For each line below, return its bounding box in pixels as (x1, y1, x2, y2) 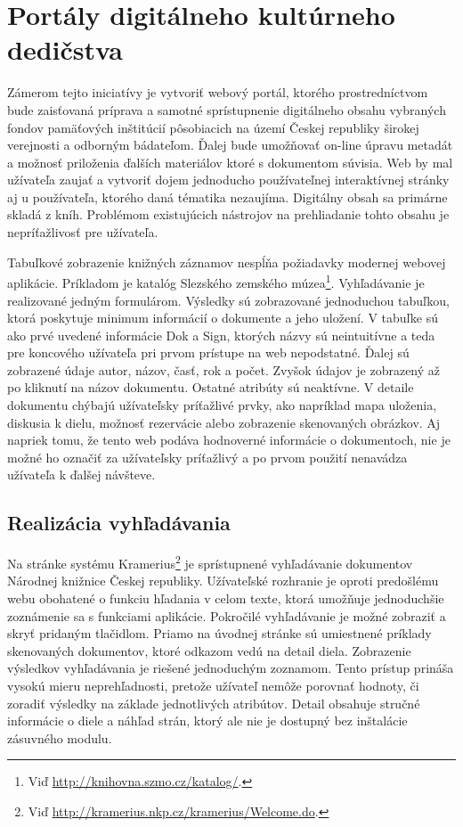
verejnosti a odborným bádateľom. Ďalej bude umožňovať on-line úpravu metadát (7, 135, 453, 154)
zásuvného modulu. (7, 728, 112, 747)
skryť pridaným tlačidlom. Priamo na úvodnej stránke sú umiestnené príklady (7, 624, 432, 643)
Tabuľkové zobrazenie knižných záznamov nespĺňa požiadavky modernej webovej (7, 252, 446, 271)
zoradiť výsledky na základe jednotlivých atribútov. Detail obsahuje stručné (7, 693, 420, 712)
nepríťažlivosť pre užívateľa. (7, 223, 158, 242)
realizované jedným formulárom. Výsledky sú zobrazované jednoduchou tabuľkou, (7, 291, 450, 309)
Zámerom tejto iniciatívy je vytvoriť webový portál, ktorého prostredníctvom (7, 83, 428, 102)
